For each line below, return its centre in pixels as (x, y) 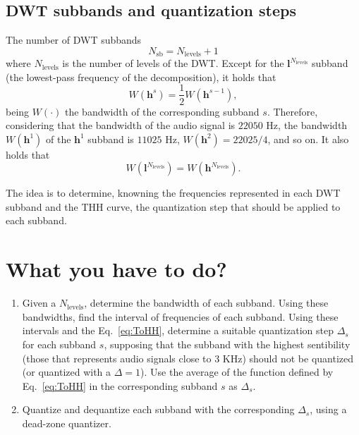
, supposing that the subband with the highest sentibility (227, 344)
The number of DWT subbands (74, 40)
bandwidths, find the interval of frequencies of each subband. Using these (180, 316)
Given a (39, 303)
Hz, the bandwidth (307, 125)
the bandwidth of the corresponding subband (162, 111)
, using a (328, 409)
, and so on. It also (308, 139)
